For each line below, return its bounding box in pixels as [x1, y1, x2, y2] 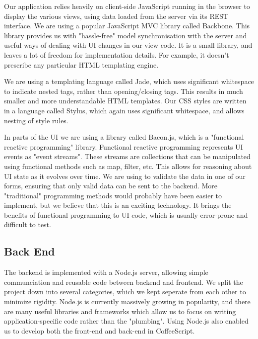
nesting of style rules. [4, 115, 68, 125]
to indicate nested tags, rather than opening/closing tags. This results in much [4, 85, 243, 96]
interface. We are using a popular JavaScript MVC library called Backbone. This [4, 20, 250, 31]
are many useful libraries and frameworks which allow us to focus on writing [4, 306, 236, 316]
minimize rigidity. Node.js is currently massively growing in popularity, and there [4, 296, 251, 307]
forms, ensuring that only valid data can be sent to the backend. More [4, 180, 218, 191]
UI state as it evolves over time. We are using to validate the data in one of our [4, 170, 246, 181]
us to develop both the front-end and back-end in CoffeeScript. [4, 325, 195, 336]
